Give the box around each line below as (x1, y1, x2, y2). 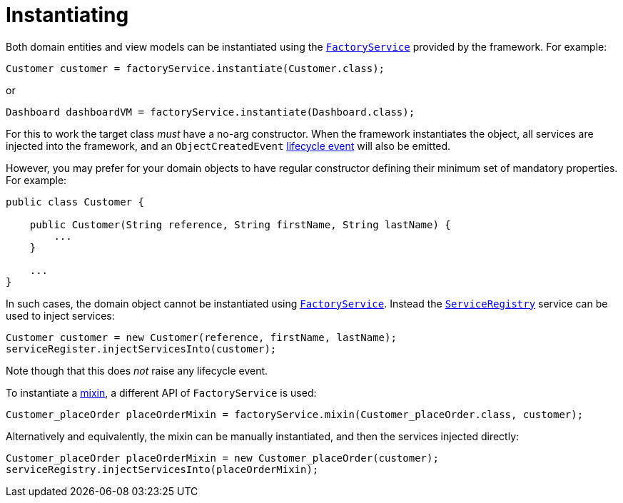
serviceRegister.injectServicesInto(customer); (6, 342, 277, 355)
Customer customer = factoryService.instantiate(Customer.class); (6, 62, 385, 74)
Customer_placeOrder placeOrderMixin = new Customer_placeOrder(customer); (6, 452, 439, 464)
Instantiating (6, 3, 129, 27)
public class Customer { (6, 195, 144, 208)
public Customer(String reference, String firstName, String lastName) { (29, 218, 451, 230)
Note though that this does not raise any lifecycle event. (6, 364, 268, 377)
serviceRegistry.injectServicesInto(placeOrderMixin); (6, 463, 319, 475)
